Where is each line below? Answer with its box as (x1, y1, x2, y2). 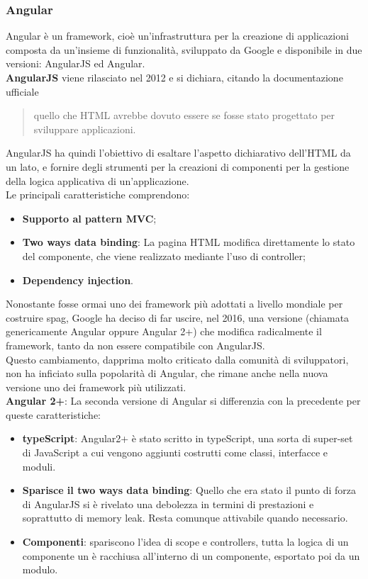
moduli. (22, 459, 56, 473)
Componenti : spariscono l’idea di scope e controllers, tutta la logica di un (22, 534, 349, 549)
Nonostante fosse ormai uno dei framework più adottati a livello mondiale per (6, 296, 343, 311)
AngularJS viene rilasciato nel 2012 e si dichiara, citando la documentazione (6, 70, 343, 84)
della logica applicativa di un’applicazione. (6, 173, 189, 188)
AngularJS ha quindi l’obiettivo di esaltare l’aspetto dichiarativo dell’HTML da (6, 145, 351, 160)
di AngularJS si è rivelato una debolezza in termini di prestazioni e (22, 496, 314, 511)
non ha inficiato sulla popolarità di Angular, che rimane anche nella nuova (6, 366, 328, 381)
